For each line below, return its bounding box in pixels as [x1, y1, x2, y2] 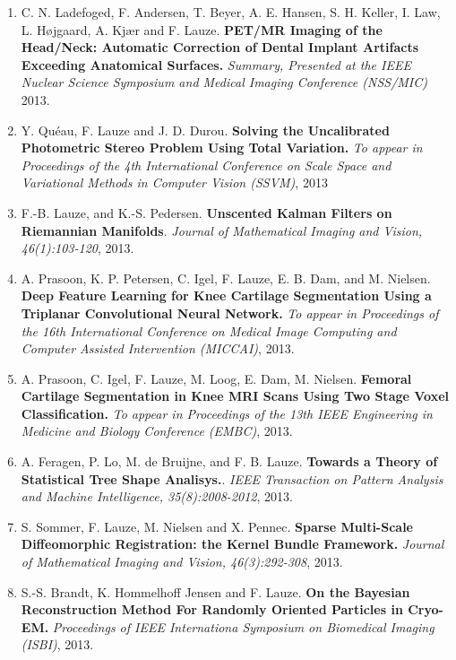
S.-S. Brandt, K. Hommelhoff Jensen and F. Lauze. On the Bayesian [21, 582, 410, 601]
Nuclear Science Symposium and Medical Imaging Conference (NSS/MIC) [21, 73, 428, 91]
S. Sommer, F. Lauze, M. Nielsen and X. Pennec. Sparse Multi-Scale [21, 517, 413, 535]
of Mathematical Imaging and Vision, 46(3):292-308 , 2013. [21, 552, 343, 571]
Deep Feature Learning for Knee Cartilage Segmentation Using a [21, 286, 432, 305]
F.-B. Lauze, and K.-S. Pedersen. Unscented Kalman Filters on [21, 203, 392, 221]
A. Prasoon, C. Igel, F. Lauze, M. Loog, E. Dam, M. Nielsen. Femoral [21, 369, 412, 387]
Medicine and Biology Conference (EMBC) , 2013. [21, 421, 293, 440]
